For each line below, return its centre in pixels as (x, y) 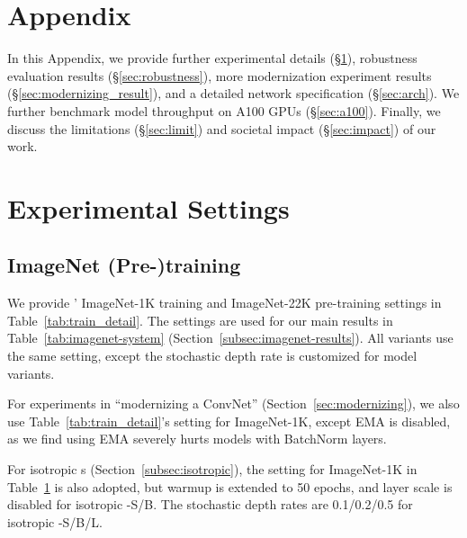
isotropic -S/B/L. (55, 521)
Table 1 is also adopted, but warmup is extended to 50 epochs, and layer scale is (230, 486)
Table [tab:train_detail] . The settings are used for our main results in (200, 320)
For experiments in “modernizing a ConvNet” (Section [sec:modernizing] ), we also (233, 403)
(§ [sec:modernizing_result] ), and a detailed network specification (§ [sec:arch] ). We (233, 93)
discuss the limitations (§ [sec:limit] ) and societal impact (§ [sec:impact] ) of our (222, 128)
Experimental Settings (148, 207)
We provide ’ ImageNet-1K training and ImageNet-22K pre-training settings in (225, 303)
